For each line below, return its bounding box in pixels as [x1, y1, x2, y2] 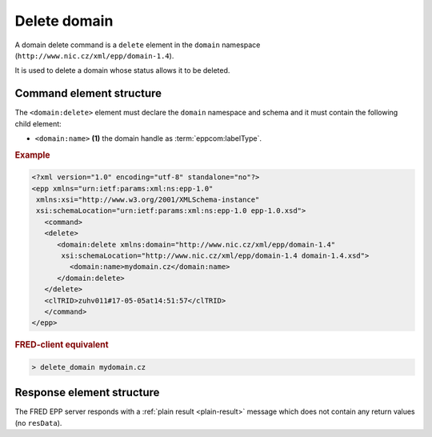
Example [14, 149, 51, 160]
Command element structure [14, 86, 162, 100]
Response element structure [14, 386, 160, 399]
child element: [14, 118, 62, 128]
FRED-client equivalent [14, 339, 109, 351]
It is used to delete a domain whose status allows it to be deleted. [14, 66, 230, 75]
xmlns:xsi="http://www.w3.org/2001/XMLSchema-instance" [36, 195, 260, 204]
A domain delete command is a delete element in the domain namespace [14, 40, 261, 50]
